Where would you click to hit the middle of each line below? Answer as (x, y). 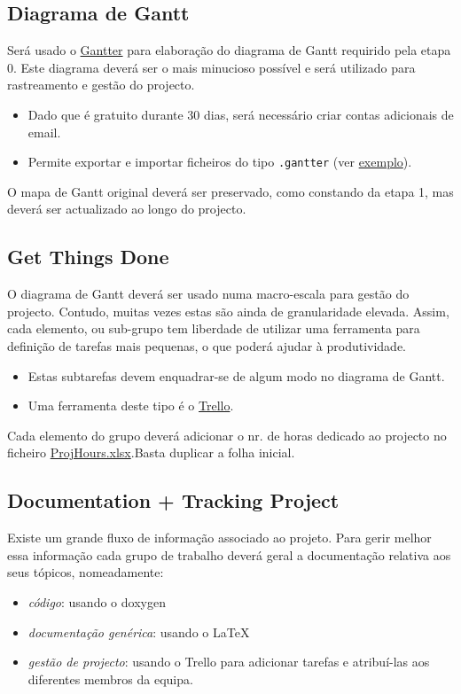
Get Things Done (88, 257)
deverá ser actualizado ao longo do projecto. (127, 209)
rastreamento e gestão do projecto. (101, 85)
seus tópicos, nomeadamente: (86, 572)
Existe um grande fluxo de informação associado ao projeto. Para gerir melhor (219, 538)
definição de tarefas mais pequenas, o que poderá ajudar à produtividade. (207, 346)
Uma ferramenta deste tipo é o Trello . (131, 405)
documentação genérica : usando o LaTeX (139, 632)
